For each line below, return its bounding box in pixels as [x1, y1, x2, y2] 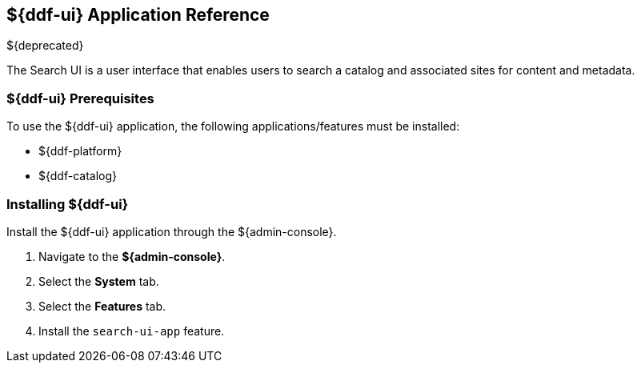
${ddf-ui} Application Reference [6, 5, 270, 25]
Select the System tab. [38, 274, 159, 288]
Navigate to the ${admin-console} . [38, 249, 226, 263]
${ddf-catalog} [38, 169, 118, 183]
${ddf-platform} [38, 144, 122, 158]
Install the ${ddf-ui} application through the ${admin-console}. [6, 224, 337, 239]
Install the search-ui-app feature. [38, 323, 225, 338]
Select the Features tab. [38, 299, 166, 313]
